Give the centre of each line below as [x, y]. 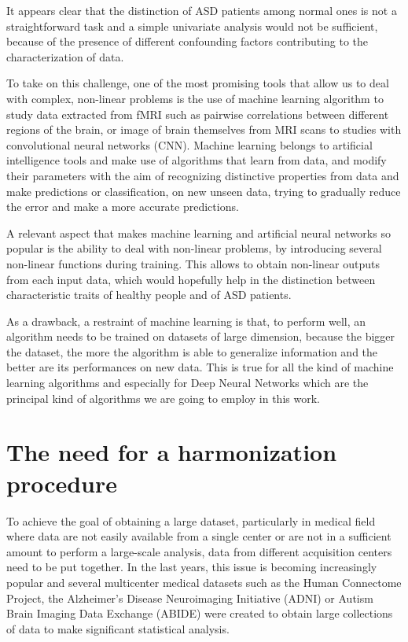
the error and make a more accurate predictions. [123, 207]
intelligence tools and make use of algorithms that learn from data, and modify [197, 160]
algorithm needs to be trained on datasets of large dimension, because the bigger [201, 336]
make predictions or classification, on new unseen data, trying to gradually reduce [204, 191]
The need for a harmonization [172, 452]
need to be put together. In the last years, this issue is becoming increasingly [192, 567]
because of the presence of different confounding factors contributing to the [187, 41]
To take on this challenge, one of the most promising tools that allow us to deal [198, 83]
